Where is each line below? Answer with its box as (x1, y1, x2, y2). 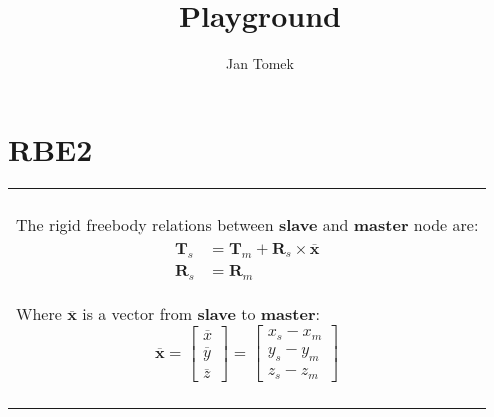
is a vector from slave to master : (82, 302, 320, 326)
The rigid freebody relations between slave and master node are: (16, 212, 479, 236)
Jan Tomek (226, 53, 294, 74)
